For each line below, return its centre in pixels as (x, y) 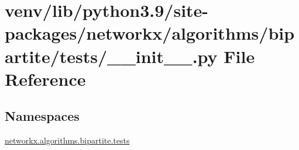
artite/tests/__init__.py (111, 56)
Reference (45, 79)
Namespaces (42, 116)
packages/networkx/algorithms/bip (150, 33)
